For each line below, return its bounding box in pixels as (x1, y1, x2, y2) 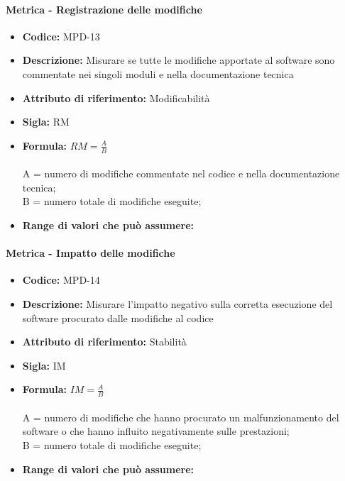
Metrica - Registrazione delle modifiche (6, 1, 202, 16)
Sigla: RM (22, 114, 70, 129)
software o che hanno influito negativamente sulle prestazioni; (22, 424, 290, 438)
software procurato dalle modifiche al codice (22, 310, 214, 325)
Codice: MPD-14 (22, 272, 100, 287)
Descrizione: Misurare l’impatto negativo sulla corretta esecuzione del (22, 296, 333, 311)
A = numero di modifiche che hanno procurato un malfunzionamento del (22, 409, 339, 424)
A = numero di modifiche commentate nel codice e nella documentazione (22, 166, 340, 181)
